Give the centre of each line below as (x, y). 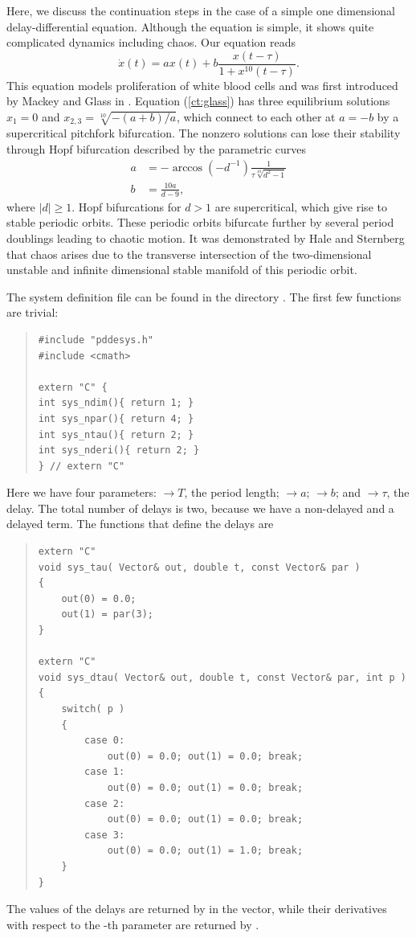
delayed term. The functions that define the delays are (140, 524)
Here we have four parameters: (82, 492)
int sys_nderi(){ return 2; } (119, 451)
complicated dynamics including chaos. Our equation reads (151, 42)
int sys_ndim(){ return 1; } (116, 403)
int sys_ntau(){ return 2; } (116, 434)
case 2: (105, 803)
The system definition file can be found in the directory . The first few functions (204, 296)
